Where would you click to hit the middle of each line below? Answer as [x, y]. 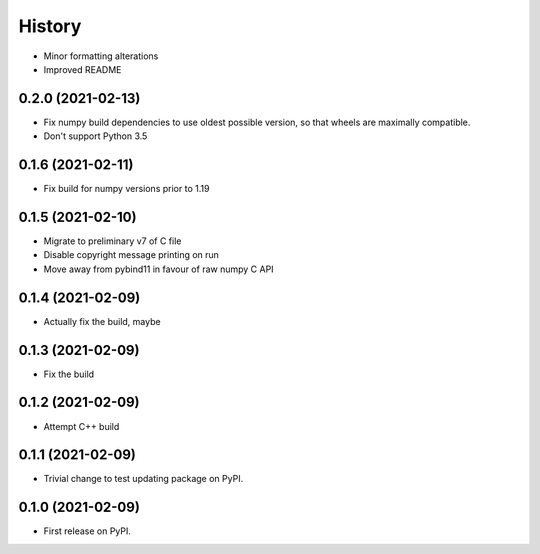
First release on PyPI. [87, 531]
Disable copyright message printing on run [131, 255]
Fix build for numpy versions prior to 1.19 [126, 189]
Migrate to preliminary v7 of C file [112, 241]
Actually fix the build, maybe [102, 321]
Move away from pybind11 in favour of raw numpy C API [158, 269]
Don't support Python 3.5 [95, 136]
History [50, 26]
